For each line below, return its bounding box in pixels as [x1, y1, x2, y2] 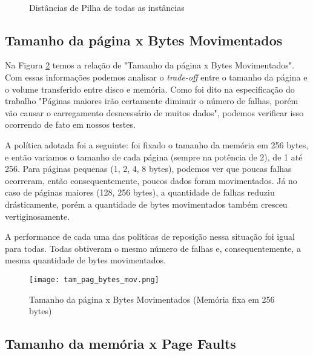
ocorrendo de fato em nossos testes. [5, 118, 136, 131]
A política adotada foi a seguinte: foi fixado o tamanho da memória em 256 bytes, [5, 138, 309, 151]
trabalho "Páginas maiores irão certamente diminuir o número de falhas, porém [5, 94, 298, 107]
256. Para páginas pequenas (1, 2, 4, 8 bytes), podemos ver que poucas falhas [5, 162, 292, 175]
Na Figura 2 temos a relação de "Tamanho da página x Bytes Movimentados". [5, 59, 294, 71]
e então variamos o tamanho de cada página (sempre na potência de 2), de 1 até [5, 150, 303, 163]
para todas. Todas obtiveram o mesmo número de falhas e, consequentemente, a [5, 242, 301, 254]
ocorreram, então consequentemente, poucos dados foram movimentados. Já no [5, 174, 297, 186]
